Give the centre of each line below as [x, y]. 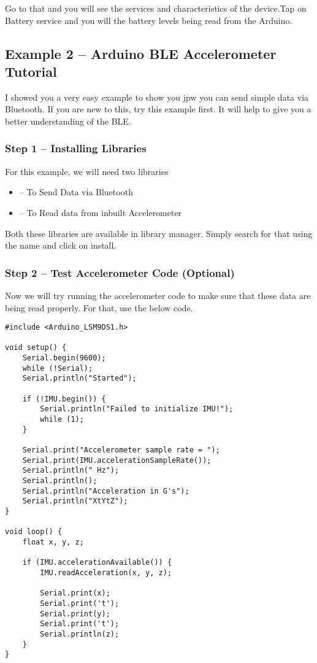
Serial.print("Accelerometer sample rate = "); [121, 450]
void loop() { [34, 532]
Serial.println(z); [80, 634]
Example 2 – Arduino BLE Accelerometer [141, 53]
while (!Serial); [58, 368]
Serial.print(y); [75, 614]
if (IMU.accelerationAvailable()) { [97, 563]
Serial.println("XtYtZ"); [75, 501]
